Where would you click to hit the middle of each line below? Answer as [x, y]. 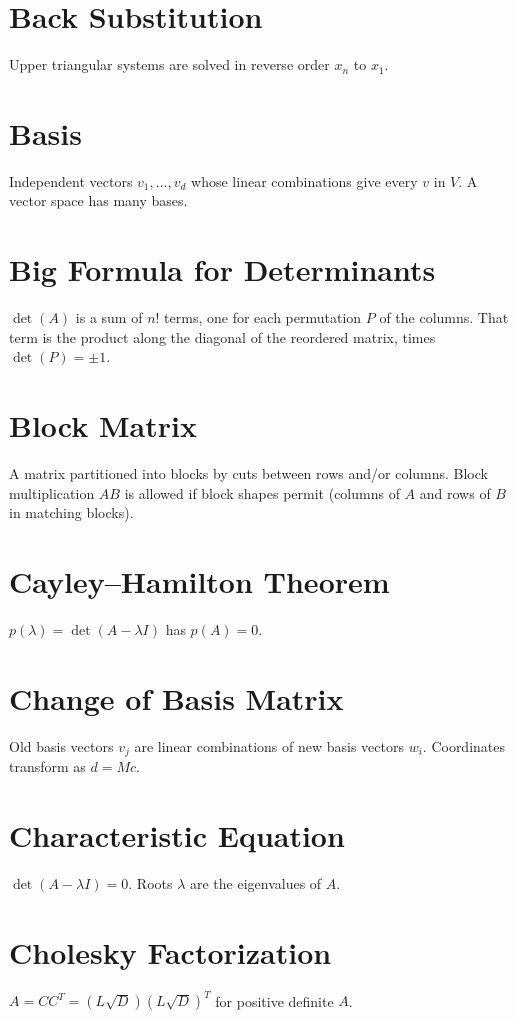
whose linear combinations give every [304, 180]
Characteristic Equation [177, 834]
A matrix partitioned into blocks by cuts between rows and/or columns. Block [248, 473]
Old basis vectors [61, 745]
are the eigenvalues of [256, 882]
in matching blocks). [71, 512]
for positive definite [274, 1000]
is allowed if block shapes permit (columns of [262, 492]
